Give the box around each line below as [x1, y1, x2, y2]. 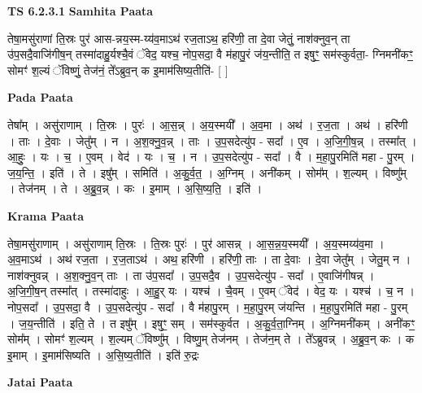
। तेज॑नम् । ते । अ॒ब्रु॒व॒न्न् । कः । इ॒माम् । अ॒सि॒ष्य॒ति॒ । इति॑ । [7, 180, 263, 197]
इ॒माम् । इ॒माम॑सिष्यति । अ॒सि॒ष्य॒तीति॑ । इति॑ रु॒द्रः [7, 346, 199, 363]
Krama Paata [7, 207, 84, 224]
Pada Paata [7, 89, 73, 106]
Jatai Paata [7, 373, 73, 391]
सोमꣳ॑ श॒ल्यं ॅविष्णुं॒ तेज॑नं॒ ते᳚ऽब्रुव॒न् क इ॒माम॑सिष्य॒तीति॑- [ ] [7, 61, 228, 78]
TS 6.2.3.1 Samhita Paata [7, 2, 154, 19]
